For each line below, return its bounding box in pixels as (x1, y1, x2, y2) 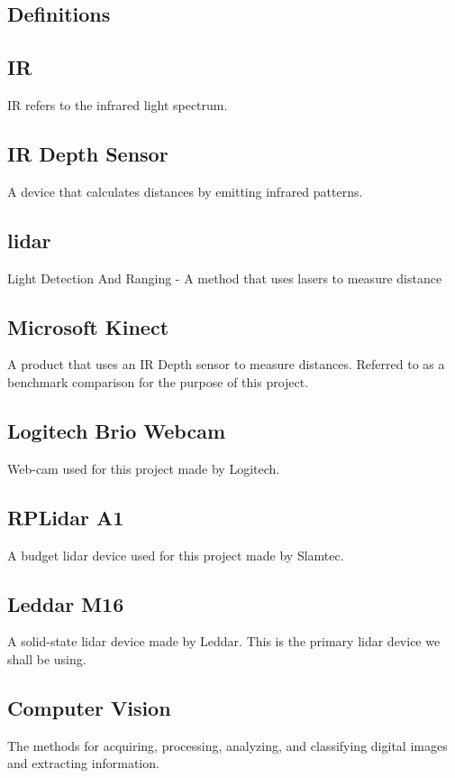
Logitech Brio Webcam (7, 416, 226, 444)
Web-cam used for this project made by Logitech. (7, 458, 280, 477)
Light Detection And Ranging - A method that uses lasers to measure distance (7, 268, 442, 287)
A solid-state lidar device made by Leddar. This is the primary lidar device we (7, 632, 441, 651)
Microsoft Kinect (7, 312, 169, 340)
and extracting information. (7, 754, 159, 773)
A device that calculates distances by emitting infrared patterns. (7, 181, 363, 200)
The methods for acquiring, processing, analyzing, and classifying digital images (7, 736, 448, 755)
